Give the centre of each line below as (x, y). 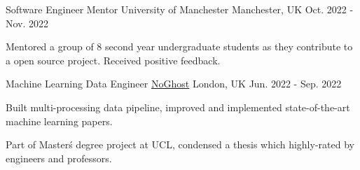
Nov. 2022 (27, 23)
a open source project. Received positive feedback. (113, 60)
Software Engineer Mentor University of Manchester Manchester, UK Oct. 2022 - (180, 9)
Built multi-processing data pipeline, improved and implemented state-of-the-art (178, 107)
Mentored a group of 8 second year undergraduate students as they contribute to (179, 47)
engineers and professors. (59, 158)
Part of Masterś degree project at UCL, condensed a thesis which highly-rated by (180, 144)
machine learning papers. (59, 121)
